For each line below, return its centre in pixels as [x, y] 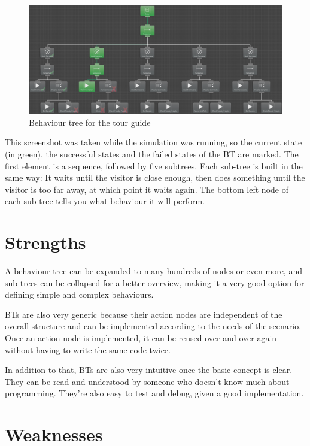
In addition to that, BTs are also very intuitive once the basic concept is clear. [149, 370]
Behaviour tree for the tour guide [90, 122]
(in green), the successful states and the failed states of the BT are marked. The [152, 154]
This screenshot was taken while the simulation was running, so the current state [154, 142]
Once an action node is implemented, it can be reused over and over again [141, 338]
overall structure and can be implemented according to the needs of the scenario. [153, 326]
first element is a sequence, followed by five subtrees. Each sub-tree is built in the [154, 166]
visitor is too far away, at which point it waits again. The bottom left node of [147, 189]
